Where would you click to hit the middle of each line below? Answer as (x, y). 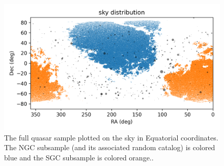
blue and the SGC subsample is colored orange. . (79, 157)
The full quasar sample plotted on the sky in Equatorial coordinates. (111, 137)
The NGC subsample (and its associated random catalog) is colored (110, 147)
